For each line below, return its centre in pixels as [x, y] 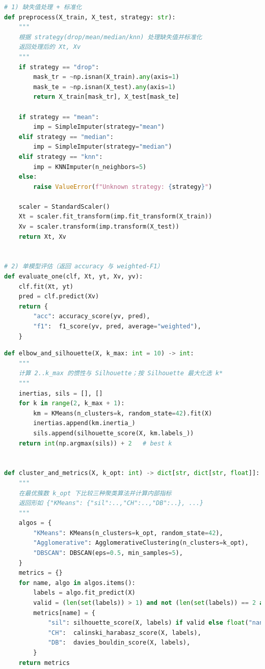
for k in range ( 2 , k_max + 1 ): [72, 403]
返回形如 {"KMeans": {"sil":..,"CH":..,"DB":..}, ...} [111, 503]
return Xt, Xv [42, 236]
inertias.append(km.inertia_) [84, 423]
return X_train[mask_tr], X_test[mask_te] [106, 97]
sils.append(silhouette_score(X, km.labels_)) [114, 433]
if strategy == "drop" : [59, 67]
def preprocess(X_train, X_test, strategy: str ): [90, 17]
